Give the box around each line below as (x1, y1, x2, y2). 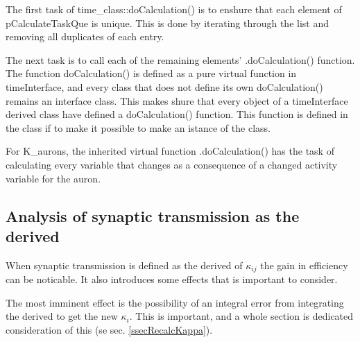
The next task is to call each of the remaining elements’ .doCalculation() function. (6, 52, 355, 67)
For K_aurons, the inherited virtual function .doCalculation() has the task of (6, 144, 334, 158)
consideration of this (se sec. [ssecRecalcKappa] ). (6, 322, 213, 336)
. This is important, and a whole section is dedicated (129, 309, 354, 323)
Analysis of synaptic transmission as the (6, 205, 300, 226)
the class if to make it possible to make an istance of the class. (6, 120, 271, 135)
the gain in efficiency (260, 257, 348, 272)
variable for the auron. (6, 171, 101, 185)
